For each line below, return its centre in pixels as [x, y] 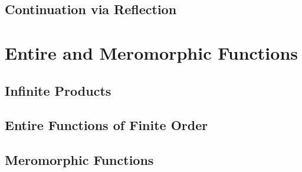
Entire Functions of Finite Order [106, 125]
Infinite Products [58, 90]
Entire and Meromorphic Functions [152, 52]
